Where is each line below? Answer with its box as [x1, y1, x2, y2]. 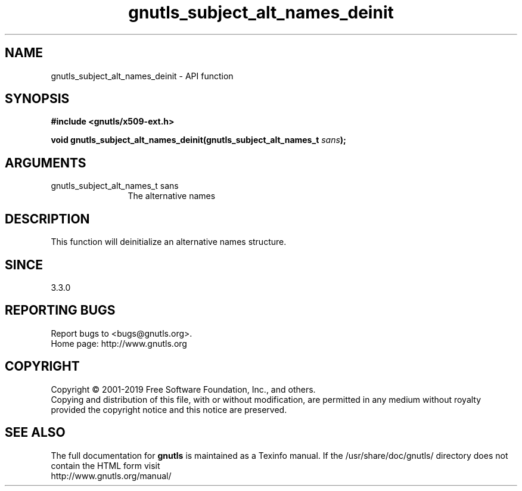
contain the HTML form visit [51, 460, 160, 471]
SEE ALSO [5, 425, 66, 440]
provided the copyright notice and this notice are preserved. [51, 404, 287, 415]
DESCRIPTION [5, 211, 90, 226]
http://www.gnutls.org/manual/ [51, 470, 172, 481]
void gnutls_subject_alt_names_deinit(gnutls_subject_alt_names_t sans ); [51, 135, 346, 145]
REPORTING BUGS [5, 303, 116, 318]
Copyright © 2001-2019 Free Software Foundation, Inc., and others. [51, 384, 316, 394]
